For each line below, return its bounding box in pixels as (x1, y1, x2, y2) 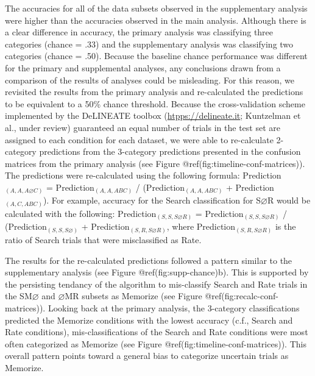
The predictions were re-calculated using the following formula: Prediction (5, 169, 281, 182)
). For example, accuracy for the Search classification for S (43, 194, 261, 207)
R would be (267, 194, 311, 207)
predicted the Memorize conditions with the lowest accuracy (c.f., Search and (5, 313, 293, 326)
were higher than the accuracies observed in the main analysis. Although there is (5, 13, 306, 26)
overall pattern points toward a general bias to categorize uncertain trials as (5, 349, 289, 362)
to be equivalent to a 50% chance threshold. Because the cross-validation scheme (5, 97, 305, 110)
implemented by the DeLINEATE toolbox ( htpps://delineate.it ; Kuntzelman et (5, 109, 301, 122)
